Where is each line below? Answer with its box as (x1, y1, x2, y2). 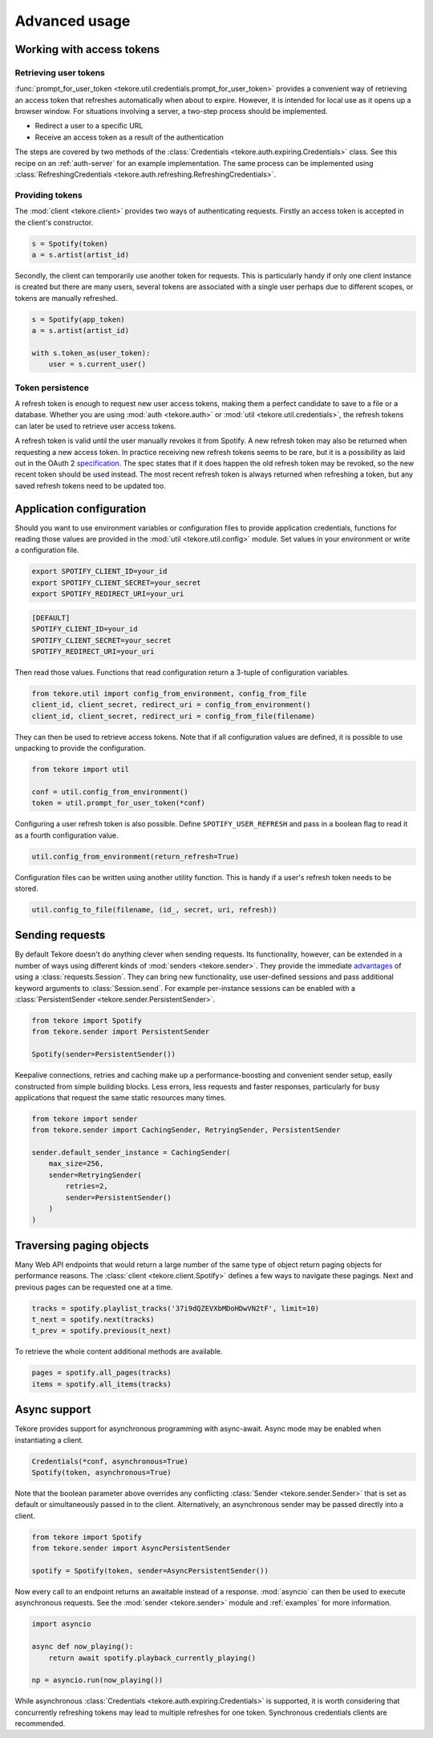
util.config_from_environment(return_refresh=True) (31, 851, 240, 861)
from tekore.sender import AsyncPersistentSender (31, 1544, 231, 1553)
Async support (14, 1403, 91, 1416)
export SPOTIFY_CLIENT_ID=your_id (31, 566, 168, 576)
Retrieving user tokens (14, 67, 106, 78)
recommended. (14, 1719, 66, 1728)
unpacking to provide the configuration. (14, 743, 146, 753)
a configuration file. (14, 546, 79, 555)
